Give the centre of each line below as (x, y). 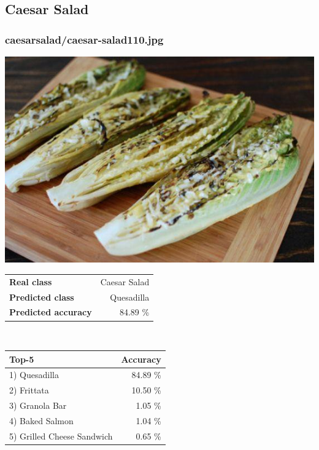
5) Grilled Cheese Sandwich (61, 436)
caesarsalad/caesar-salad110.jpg (84, 39)
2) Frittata (29, 390)
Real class (31, 281)
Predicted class (42, 297)
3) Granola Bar (38, 405)
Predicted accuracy (51, 312)
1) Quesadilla (34, 375)
